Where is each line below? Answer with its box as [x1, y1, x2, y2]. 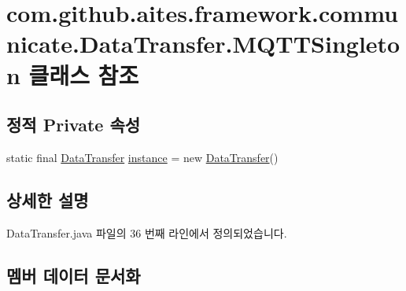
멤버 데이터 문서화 [6, 263, 141, 287]
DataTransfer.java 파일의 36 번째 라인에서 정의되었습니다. [6, 224, 287, 241]
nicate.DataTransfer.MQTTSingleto [6, 28, 400, 60]
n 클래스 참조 [6, 58, 139, 90]
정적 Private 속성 [6, 112, 141, 137]
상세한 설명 [6, 187, 89, 212]
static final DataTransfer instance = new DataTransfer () [6, 149, 279, 165]
